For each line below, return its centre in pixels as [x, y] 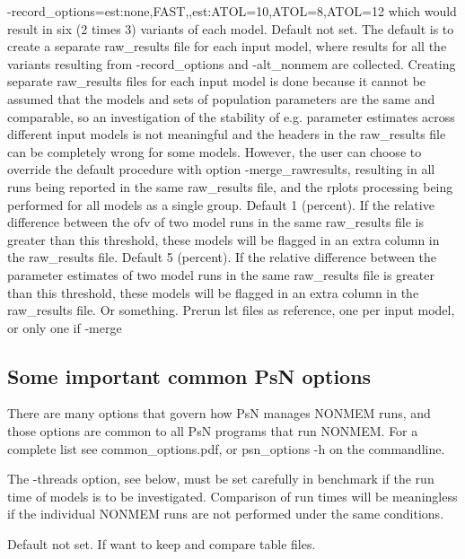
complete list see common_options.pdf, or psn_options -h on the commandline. [226, 448]
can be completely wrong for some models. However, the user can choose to [215, 151]
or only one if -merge [65, 327]
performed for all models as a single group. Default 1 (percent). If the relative [221, 204]
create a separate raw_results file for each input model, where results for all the [227, 46]
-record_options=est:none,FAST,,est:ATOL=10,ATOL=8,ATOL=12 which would [232, 11]
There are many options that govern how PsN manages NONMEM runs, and [219, 413]
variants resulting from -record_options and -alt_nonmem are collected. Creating [232, 63]
